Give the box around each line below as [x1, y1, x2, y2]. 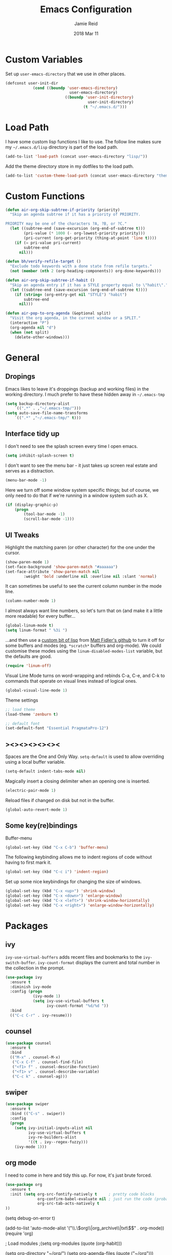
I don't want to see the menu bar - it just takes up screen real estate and [5, 462, 158, 468]
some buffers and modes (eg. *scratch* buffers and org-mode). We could [5, 642, 161, 648]
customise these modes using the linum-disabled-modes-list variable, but [5, 648, 163, 654]
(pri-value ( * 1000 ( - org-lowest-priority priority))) [24, 231, 145, 236]
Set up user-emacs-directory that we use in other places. [5, 71, 126, 77]
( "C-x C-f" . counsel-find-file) [12, 1059, 83, 1065]
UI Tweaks [5, 531, 39, 539]
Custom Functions [5, 190, 85, 202]
